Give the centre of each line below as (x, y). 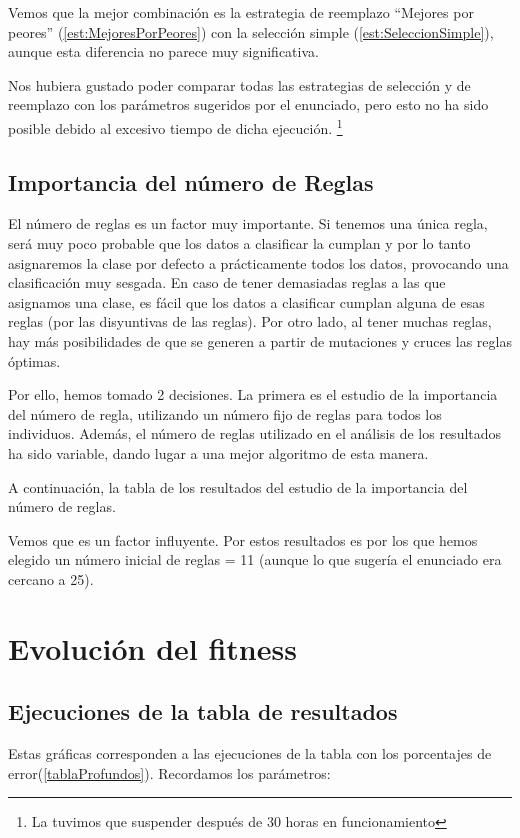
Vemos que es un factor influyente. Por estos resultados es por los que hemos (243, 539)
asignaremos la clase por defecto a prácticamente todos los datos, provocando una (258, 262)
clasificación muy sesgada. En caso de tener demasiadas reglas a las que (227, 282)
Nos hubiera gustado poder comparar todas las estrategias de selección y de (239, 84)
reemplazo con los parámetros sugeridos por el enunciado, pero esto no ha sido (248, 104)
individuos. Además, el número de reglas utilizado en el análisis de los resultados (255, 433)
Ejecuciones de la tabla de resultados (203, 711)
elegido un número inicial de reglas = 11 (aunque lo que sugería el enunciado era (255, 559)
